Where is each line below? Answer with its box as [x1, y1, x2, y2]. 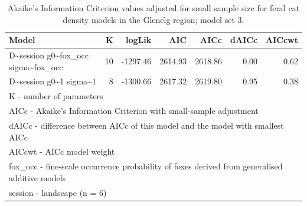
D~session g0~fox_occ [9, 49, 89, 61]
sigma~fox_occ [9, 60, 63, 73]
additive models [9, 171, 66, 184]
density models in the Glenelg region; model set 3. [63, 13, 244, 25]
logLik [126, 34, 152, 46]
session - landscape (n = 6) [9, 186, 107, 198]
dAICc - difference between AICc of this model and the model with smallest [9, 119, 284, 131]
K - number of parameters [9, 90, 103, 102]
